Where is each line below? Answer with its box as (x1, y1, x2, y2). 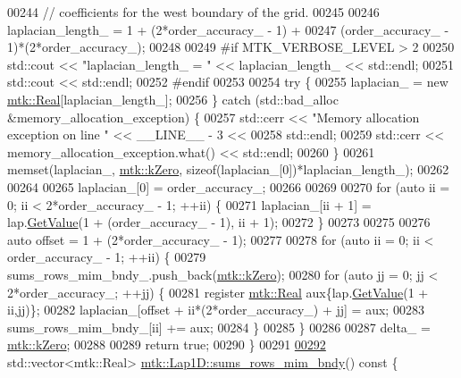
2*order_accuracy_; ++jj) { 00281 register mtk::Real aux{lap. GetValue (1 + (7, 282, 429, 301)
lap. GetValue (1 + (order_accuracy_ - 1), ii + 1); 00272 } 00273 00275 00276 (7, 213, 431, 231)
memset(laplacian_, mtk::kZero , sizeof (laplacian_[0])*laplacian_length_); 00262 (7, 160, 449, 179)
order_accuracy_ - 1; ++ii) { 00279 (7, 248, 206, 266)
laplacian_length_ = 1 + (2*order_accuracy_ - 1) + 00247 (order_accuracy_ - (7, 20, 449, 38)
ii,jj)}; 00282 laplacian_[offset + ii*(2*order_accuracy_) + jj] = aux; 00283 (7, 300, 424, 319)
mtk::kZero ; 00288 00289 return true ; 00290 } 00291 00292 (7, 335, 326, 354)
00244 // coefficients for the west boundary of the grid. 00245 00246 (7, 3, 380, 21)
